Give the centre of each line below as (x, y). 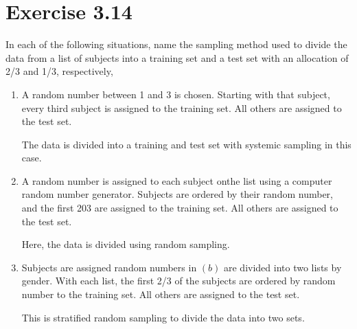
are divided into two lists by (283, 267)
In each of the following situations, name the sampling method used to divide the (176, 44)
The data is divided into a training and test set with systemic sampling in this (186, 144)
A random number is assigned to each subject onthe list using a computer (177, 180)
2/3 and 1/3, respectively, (59, 71)
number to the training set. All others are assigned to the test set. (161, 294)
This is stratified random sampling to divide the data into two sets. (163, 317)
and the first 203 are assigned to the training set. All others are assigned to (180, 208)
